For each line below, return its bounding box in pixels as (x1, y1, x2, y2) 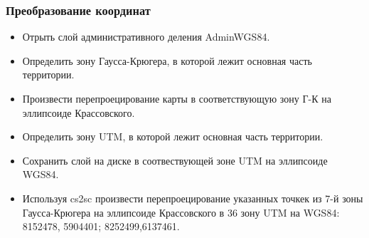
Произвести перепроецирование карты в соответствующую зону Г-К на (22, 91, 331, 105)
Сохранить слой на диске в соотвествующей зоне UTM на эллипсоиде (22, 152, 328, 167)
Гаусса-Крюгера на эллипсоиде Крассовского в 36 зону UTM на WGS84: (22, 205, 340, 219)
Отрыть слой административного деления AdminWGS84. (22, 29, 270, 44)
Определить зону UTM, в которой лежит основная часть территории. (22, 129, 323, 144)
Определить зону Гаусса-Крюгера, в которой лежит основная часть (22, 53, 312, 68)
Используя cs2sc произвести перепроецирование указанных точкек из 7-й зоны (22, 190, 363, 205)
